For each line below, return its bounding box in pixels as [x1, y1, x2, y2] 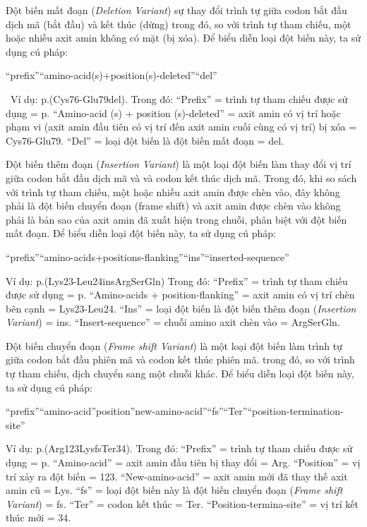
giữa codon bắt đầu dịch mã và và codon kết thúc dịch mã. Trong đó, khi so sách [6, 170, 357, 185]
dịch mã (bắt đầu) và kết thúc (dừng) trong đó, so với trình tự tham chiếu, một [6, 16, 351, 31]
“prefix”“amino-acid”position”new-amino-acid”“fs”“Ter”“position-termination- [6, 404, 344, 418]
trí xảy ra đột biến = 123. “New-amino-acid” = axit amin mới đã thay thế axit [6, 468, 348, 483]
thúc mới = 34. [6, 510, 71, 525]
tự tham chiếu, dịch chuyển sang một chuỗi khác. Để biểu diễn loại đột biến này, [6, 366, 354, 381]
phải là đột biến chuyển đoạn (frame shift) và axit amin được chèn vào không [6, 198, 341, 213]
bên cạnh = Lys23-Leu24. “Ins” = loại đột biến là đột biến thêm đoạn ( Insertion [6, 301, 356, 315]
